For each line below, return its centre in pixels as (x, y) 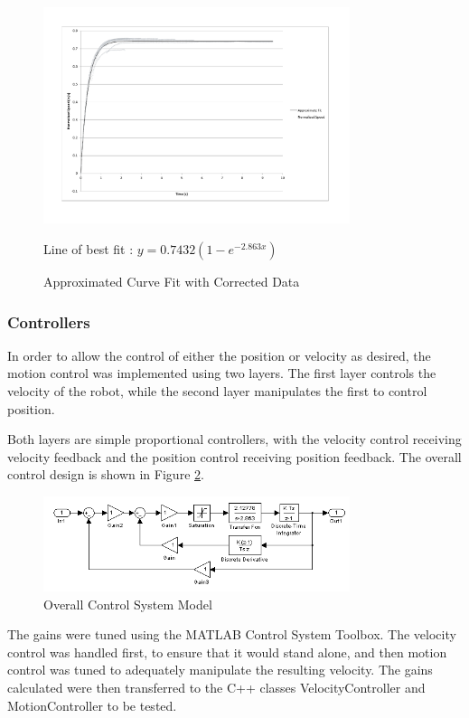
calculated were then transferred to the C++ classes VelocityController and (216, 687)
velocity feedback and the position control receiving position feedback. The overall (234, 456)
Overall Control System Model (128, 604)
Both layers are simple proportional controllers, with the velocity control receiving (234, 439)
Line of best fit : (89, 249)
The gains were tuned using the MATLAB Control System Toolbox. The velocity (232, 634)
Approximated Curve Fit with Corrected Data (172, 282)
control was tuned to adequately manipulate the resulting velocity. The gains (220, 670)
